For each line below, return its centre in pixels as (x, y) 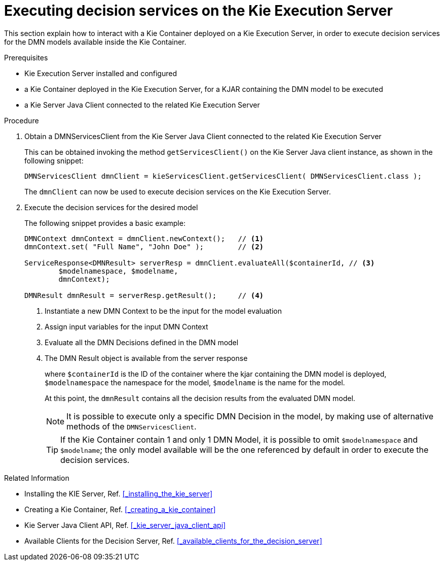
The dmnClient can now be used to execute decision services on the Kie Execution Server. (178, 191)
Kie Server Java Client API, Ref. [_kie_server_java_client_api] (125, 525)
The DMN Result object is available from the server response (146, 358)
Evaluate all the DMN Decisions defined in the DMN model (142, 342)
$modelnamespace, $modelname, (118, 271)
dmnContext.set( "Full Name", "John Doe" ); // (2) (144, 246)
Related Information (37, 478)
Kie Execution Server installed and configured (101, 73)
